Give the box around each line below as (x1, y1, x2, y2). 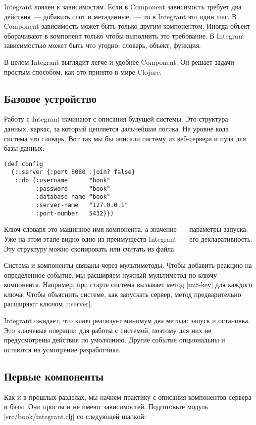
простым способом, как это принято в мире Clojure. (4, 66, 162, 77)
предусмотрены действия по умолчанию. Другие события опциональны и (4, 335, 225, 345)
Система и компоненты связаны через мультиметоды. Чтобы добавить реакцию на (4, 260, 252, 270)
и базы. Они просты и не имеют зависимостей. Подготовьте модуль (4, 401, 208, 412)
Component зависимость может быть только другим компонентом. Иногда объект (4, 21, 250, 31)
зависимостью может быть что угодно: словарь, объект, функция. (4, 40, 201, 50)
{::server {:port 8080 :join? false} (11, 169, 135, 176)
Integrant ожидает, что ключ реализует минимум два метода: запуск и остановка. (4, 315, 250, 326)
